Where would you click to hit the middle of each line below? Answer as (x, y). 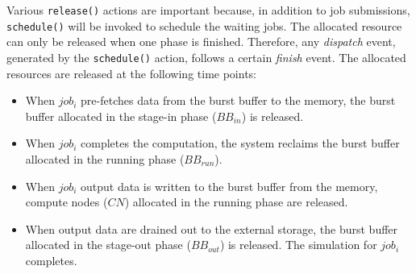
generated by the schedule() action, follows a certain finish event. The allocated (206, 57)
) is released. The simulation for (298, 245)
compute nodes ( (67, 202)
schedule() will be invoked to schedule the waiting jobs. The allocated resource (204, 25)
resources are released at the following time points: (131, 73)
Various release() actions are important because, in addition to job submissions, (208, 10)
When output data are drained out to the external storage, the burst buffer (212, 228)
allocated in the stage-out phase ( (108, 245)
